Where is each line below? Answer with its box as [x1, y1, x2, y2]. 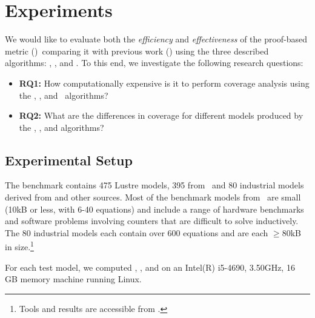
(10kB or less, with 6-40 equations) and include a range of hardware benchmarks [5, 202, 304, 215]
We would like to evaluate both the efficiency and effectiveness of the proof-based [5, 33, 308, 45]
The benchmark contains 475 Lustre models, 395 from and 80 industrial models [5, 179, 304, 191]
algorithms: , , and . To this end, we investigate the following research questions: [5, 56, 303, 69]
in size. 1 [5, 239, 34, 253]
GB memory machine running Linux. [5, 273, 142, 285]
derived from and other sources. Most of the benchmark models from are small [5, 191, 301, 204]
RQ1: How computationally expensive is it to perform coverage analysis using [19, 76, 310, 89]
